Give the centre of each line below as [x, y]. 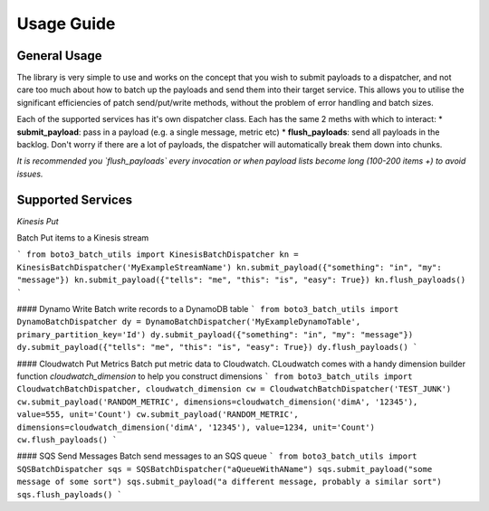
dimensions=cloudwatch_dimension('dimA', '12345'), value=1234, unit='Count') [196, 427]
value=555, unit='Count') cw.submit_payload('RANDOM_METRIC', [158, 415]
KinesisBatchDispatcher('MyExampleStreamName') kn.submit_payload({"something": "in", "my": [230, 267]
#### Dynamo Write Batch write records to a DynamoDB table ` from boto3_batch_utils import [208, 309]
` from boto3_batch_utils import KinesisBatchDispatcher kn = [158, 255]
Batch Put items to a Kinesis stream [83, 238]
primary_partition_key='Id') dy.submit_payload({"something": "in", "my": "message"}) [215, 334]
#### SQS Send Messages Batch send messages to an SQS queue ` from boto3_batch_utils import [217, 456]
